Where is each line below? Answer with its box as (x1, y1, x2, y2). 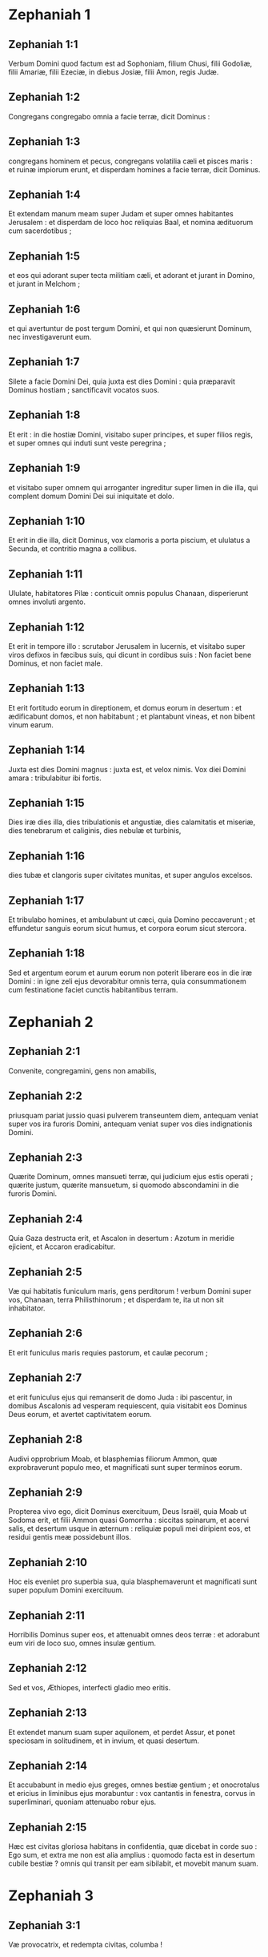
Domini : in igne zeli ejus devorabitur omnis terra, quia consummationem (8, 976, 246, 986)
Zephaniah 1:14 (8, 743, 86, 757)
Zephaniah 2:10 (8, 1556, 88, 1569)
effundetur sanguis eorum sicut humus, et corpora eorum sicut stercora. (8, 924, 246, 932)
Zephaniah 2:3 (8, 1151, 82, 1165)
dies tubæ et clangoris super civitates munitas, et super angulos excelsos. (8, 871, 254, 880)
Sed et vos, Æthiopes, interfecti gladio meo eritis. (8, 1682, 171, 1692)
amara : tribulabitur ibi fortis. (8, 773, 102, 783)
